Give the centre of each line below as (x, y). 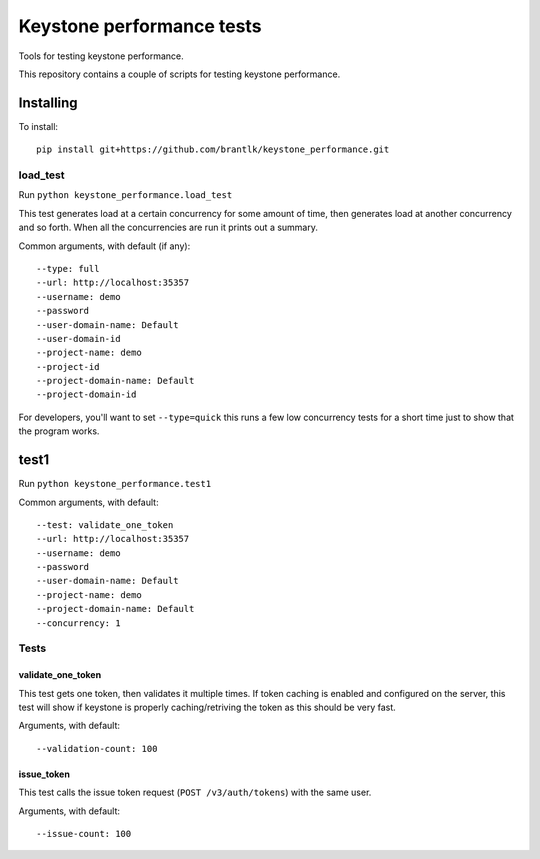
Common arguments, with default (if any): (104, 246)
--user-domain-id (78, 338)
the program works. (59, 431)
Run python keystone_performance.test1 (115, 484)
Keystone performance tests (140, 26)
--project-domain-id (86, 394)
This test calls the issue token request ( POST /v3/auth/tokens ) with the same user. (195, 792)
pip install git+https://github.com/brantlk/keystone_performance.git (213, 149)
